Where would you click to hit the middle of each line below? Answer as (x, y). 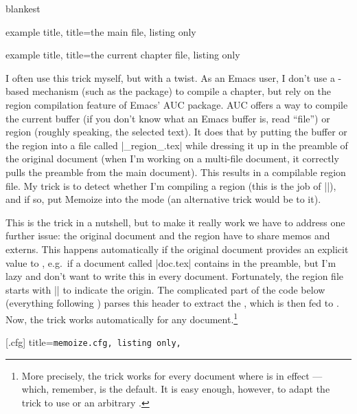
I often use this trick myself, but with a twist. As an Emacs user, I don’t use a (170, 77)
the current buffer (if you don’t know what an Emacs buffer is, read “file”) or (168, 118)
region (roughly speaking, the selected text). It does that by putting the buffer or (176, 132)
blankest (23, 8)
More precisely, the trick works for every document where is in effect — (172, 375)
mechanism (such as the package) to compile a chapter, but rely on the (181, 91)
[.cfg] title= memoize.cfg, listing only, (93, 342)
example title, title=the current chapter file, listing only (123, 55)
